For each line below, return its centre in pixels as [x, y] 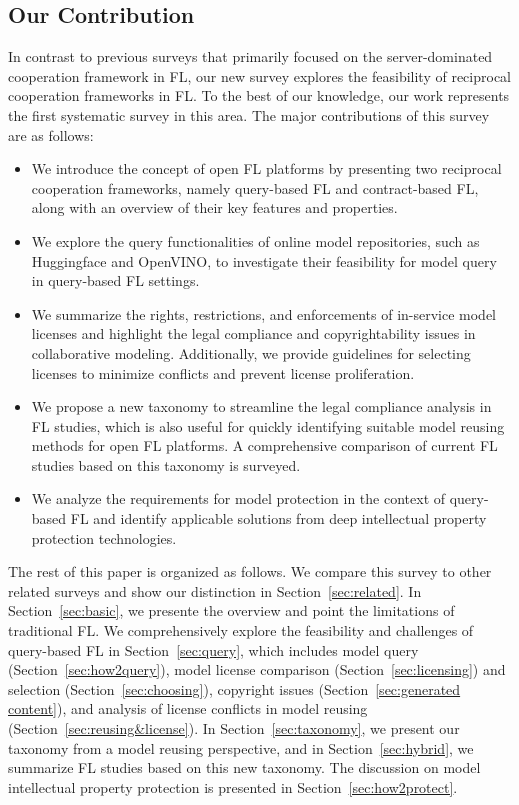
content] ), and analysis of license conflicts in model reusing [188, 708]
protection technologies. [104, 537]
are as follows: [51, 134]
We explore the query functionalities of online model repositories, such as [255, 240]
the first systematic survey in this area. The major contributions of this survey [249, 114]
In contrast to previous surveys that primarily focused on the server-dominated [250, 56]
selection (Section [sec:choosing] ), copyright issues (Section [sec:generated [234, 688]
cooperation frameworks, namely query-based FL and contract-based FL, [255, 187]
